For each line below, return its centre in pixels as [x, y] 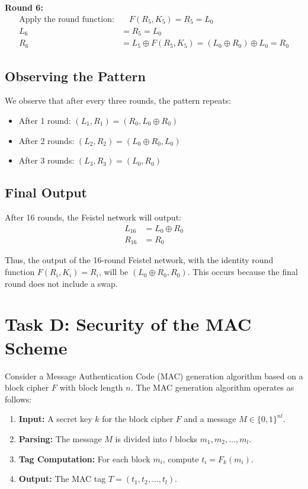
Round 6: [24, 7]
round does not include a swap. [61, 283]
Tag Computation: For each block [84, 458]
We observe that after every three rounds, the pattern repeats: [118, 100]
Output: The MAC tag [62, 479]
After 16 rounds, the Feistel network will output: [93, 217]
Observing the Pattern [75, 76]
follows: [18, 399]
